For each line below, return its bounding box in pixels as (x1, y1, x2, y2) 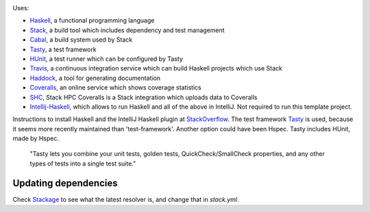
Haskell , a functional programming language (29, 16, 155, 25)
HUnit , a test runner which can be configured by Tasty (29, 55, 183, 63)
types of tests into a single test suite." (29, 159, 136, 168)
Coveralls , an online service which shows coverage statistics (29, 83, 201, 92)
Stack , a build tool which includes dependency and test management (29, 26, 225, 34)
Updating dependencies (12, 177, 118, 189)
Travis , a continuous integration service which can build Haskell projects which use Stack (29, 64, 282, 72)
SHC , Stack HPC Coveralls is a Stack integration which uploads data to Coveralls (29, 93, 258, 101)
